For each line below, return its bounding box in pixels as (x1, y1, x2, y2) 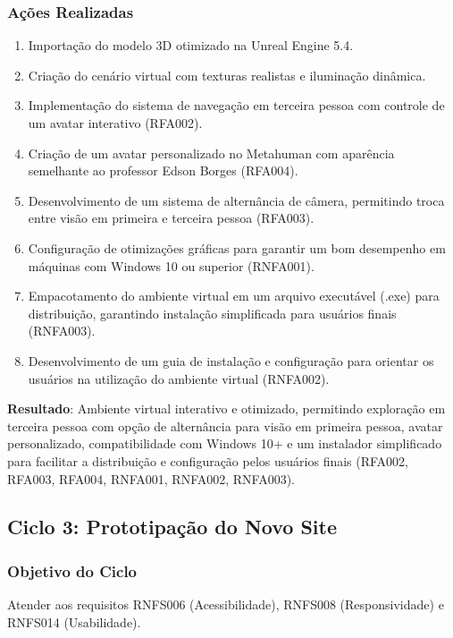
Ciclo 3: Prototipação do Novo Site (7, 513, 337, 540)
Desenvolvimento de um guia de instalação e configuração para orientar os (28, 351, 434, 370)
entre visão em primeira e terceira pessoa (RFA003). (28, 208, 315, 227)
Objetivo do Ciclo (7, 559, 138, 582)
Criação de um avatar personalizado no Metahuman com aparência (28, 143, 395, 162)
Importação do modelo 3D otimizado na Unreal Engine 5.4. (28, 36, 354, 55)
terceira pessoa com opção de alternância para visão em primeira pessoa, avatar (7, 416, 443, 435)
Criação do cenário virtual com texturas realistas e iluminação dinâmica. (28, 65, 426, 84)
